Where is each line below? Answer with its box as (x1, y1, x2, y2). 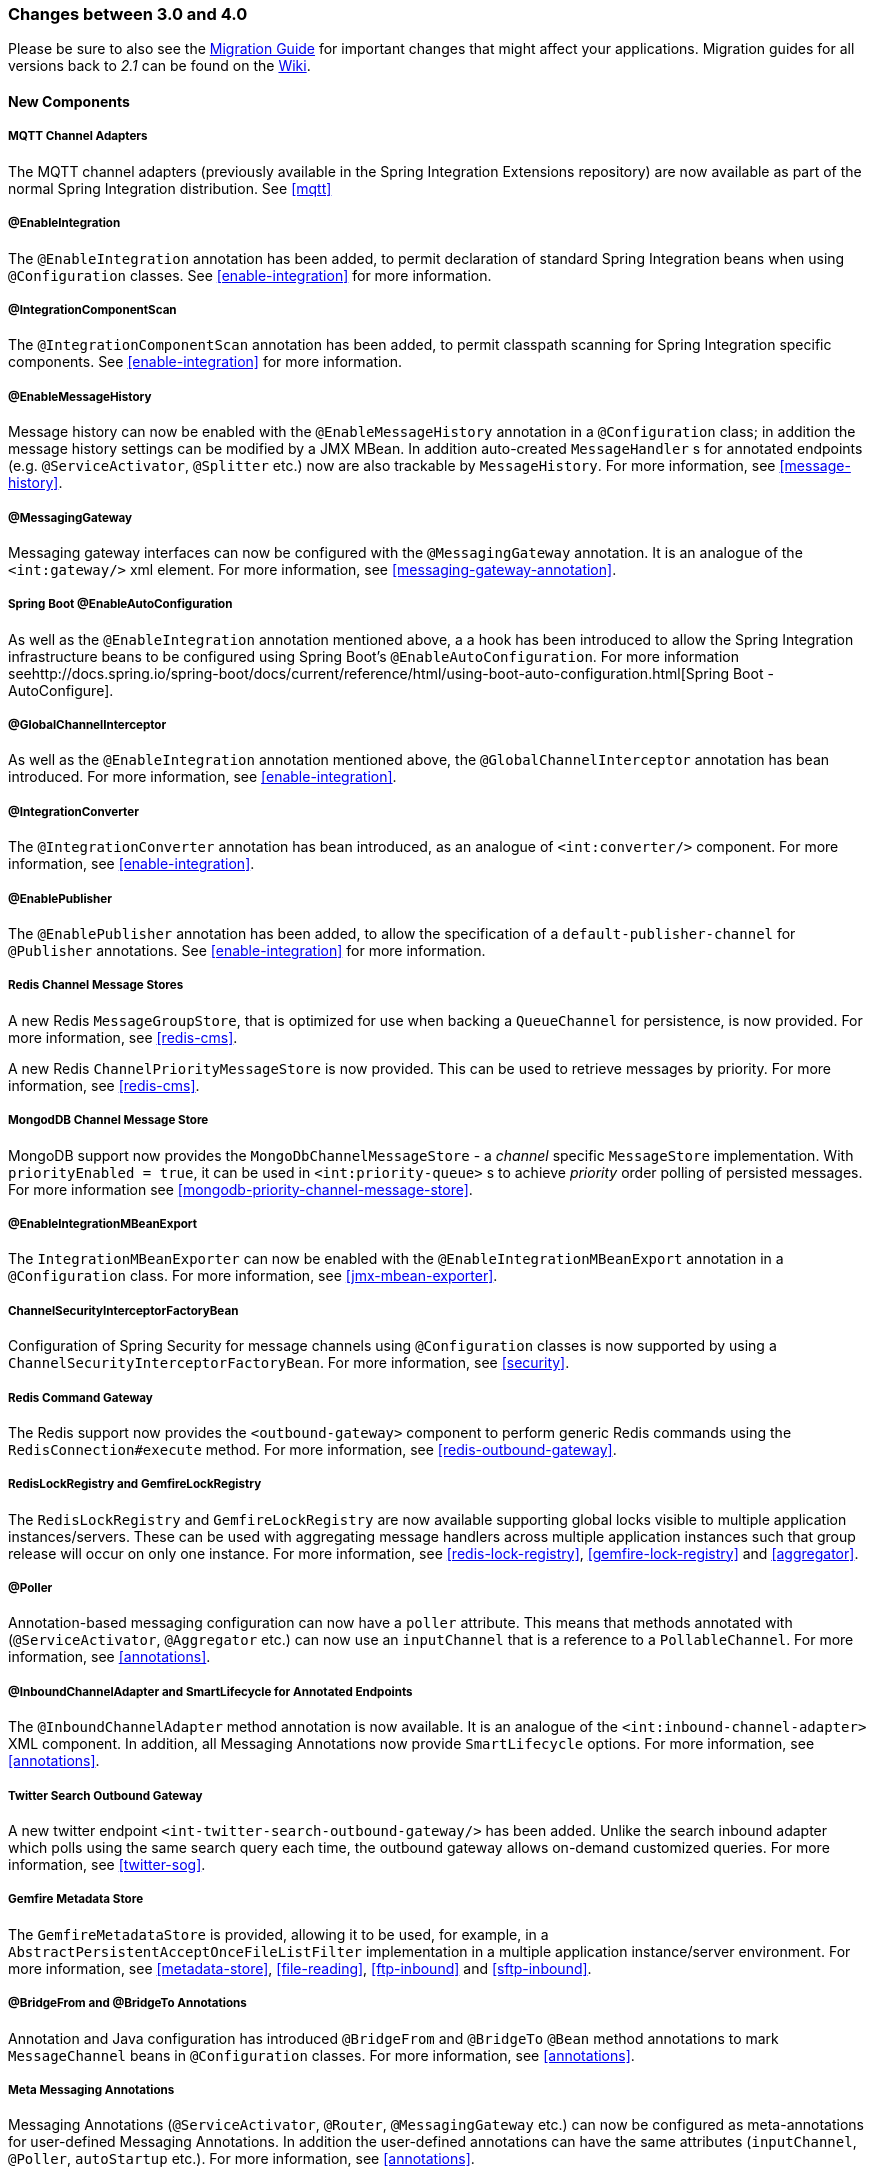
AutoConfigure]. (8, 681, 114, 699)
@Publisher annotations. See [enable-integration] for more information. (8, 942, 486, 960)
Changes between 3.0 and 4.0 (8, 4, 248, 24)
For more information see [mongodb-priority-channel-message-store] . (8, 1180, 473, 1198)
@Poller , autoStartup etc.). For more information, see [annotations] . (8, 2150, 475, 2168)
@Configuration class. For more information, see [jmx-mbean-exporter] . (8, 1267, 498, 1285)
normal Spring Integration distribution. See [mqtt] (8, 179, 332, 197)
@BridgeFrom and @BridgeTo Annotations (8, 1996, 247, 2011)
